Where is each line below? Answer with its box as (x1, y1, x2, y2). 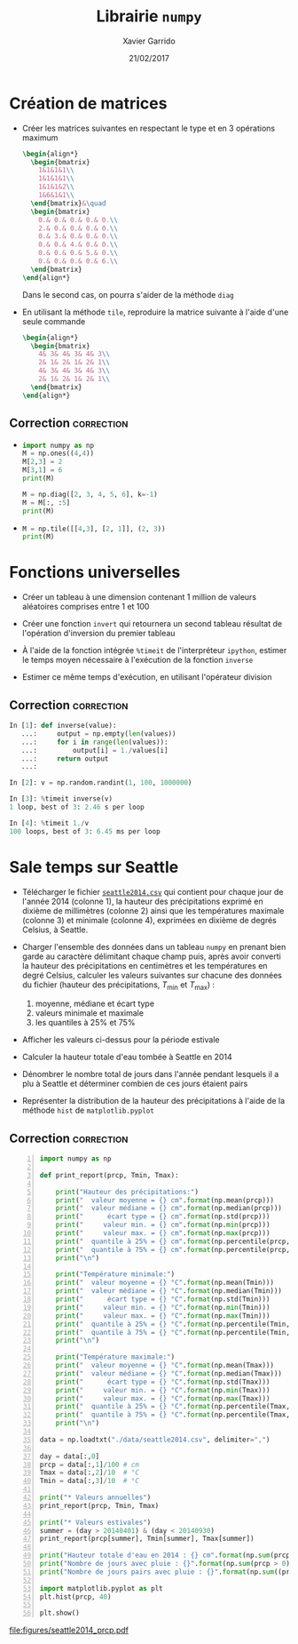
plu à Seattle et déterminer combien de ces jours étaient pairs (21, 1078, 248, 1089)
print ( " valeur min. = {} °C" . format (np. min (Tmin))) (55, 1303, 271, 1312)
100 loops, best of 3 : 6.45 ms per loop (9, 826, 161, 836)
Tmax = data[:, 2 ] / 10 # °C (39, 1468, 140, 1477)
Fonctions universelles (9, 563, 181, 583)
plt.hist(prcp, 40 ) (39, 1592, 112, 1601)
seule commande (21, 315, 86, 326)
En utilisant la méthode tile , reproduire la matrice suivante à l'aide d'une (21, 307, 289, 317)
